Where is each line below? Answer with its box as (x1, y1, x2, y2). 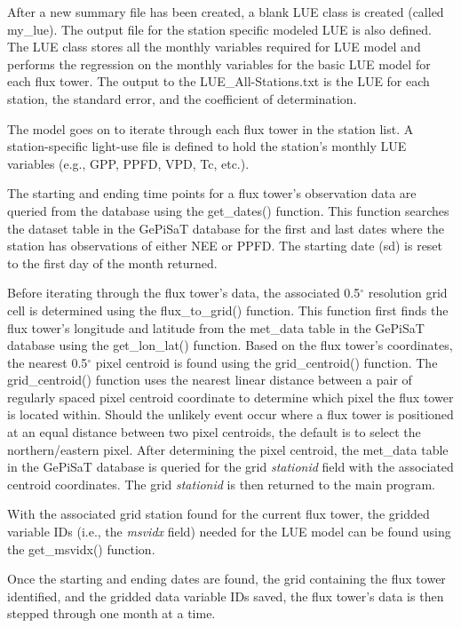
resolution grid (368, 283, 448, 302)
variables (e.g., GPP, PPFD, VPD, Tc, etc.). (7, 154, 250, 172)
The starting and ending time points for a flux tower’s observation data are (7, 184, 417, 203)
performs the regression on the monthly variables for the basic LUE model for (7, 54, 431, 73)
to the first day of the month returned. (7, 253, 218, 272)
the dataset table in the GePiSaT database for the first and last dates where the (7, 219, 444, 237)
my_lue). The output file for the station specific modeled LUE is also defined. (7, 20, 432, 38)
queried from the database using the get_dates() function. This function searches (7, 201, 449, 219)
